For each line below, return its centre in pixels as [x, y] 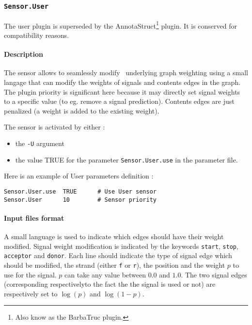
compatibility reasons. [36, 35]
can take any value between [105, 274]
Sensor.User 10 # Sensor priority [80, 200]
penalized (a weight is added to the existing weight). [82, 110]
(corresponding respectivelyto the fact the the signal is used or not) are [110, 284]
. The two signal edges [214, 274]
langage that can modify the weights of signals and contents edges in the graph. [122, 82]
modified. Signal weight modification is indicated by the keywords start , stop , [121, 246]
